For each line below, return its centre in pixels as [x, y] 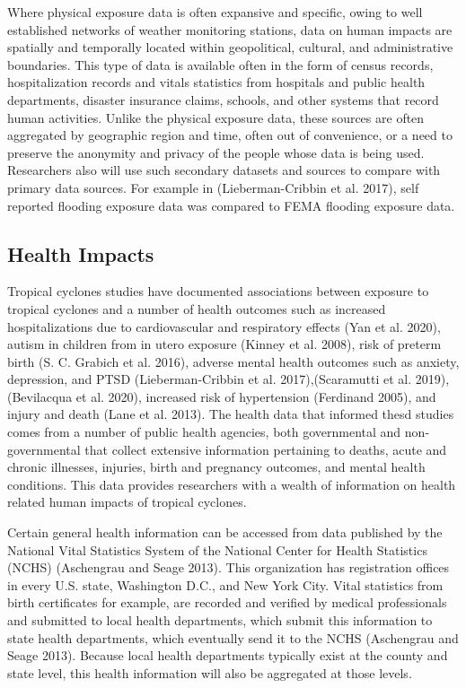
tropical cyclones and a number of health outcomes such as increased [197, 308]
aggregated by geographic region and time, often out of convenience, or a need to [230, 135]
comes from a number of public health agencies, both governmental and [204, 432]
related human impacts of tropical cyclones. [127, 502]
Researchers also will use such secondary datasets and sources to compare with [224, 170]
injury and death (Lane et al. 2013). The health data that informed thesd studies [231, 414]
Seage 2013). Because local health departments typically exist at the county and [228, 655]
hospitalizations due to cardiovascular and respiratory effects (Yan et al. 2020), [224, 326]
